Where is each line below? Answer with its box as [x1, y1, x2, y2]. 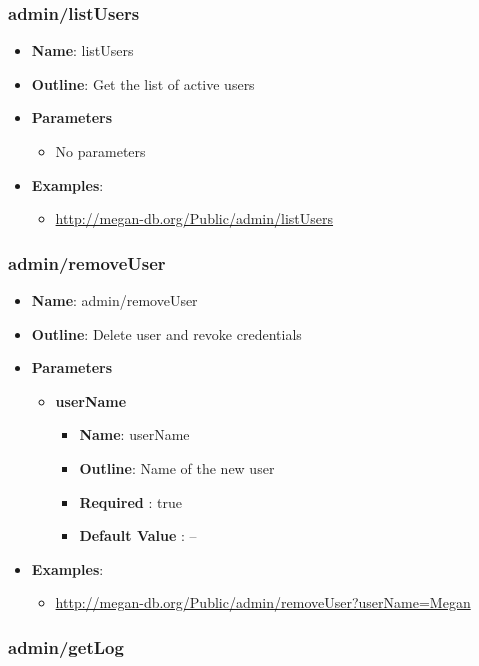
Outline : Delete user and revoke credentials [31, 323, 302, 344]
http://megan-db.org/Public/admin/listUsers [55, 208, 334, 229]
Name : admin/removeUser [31, 290, 198, 310]
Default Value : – [79, 525, 197, 546]
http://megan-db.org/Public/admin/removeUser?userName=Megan [55, 592, 471, 613]
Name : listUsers [31, 40, 134, 61]
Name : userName [79, 424, 190, 445]
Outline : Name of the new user [79, 457, 275, 478]
